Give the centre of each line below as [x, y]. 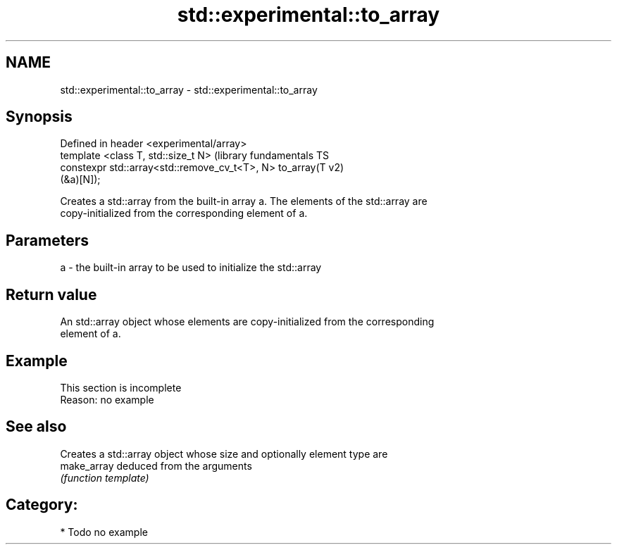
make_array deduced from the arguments [156, 465]
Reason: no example [107, 399]
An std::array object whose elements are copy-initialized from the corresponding [247, 322]
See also [36, 427]
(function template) [105, 477]
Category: [42, 505]
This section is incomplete [121, 387]
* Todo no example [104, 532]
